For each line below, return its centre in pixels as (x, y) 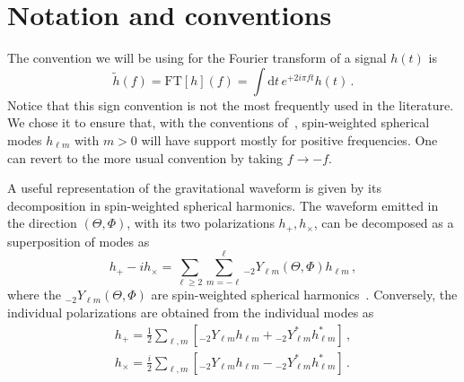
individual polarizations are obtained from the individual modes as (191, 313)
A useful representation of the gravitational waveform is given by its (194, 188)
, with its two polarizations (201, 223)
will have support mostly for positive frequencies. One (289, 139)
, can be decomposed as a (384, 223)
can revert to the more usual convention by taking (145, 157)
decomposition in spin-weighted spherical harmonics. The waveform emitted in (223, 205)
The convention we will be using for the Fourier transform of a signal (197, 58)
